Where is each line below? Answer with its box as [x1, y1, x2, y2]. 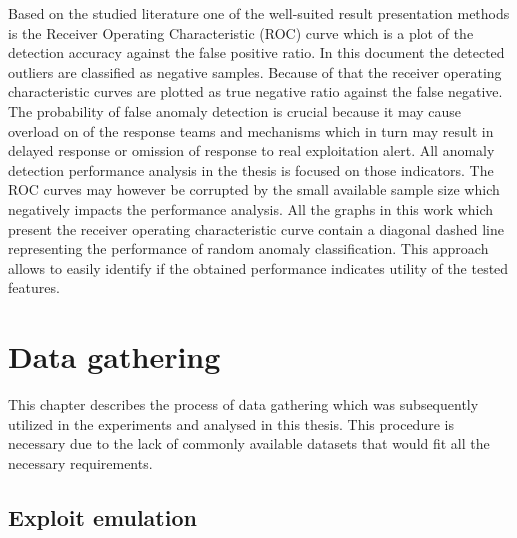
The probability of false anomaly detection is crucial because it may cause [8, 100, 462, 121]
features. [8, 277, 60, 298]
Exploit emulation [8, 501, 197, 532]
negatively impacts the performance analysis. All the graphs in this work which [8, 198, 494, 219]
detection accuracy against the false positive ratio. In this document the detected [8, 42, 505, 63]
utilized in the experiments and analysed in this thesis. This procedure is [8, 413, 454, 434]
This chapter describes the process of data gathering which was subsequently [8, 394, 479, 415]
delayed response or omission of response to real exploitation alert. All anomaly [8, 140, 495, 161]
